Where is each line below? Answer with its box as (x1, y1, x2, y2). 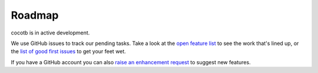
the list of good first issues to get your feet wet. (11, 48, 126, 55)
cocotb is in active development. (11, 29, 90, 36)
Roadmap (11, 9, 59, 22)
